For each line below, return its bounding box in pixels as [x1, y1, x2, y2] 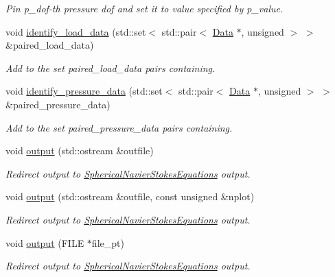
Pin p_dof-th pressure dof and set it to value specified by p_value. [5, 1, 284, 15]
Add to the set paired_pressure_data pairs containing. [5, 120, 233, 134]
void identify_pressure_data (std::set [5, 84, 163, 98]
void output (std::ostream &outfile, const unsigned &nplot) [5, 189, 255, 204]
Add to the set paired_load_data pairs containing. [5, 60, 216, 75]
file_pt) [91, 235, 124, 250]
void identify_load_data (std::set [5, 24, 146, 38]
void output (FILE [5, 235, 84, 250]
